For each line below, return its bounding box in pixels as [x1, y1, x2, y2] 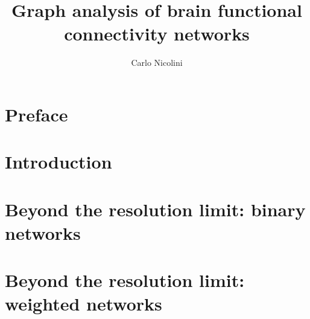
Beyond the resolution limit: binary [5, 196, 306, 221]
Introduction [5, 149, 112, 174]
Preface [5, 101, 68, 126]
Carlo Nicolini [131, 56, 183, 69]
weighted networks [5, 291, 162, 316]
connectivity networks [64, 21, 250, 46]
